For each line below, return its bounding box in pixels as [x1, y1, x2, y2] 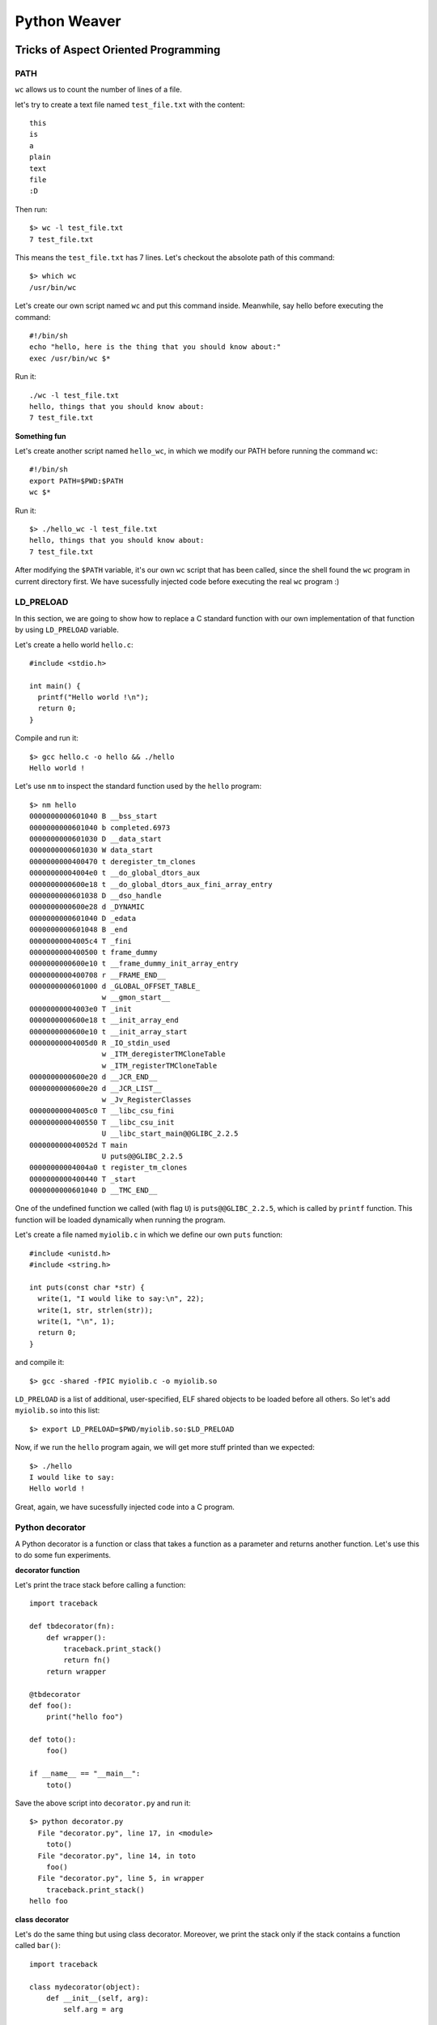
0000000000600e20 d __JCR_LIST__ [29, 1084, 162, 1093]
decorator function [15, 1565, 80, 1575]
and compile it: [15, 1358, 65, 1367]
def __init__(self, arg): [45, 1993, 150, 2002]
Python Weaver [15, 12, 121, 30]
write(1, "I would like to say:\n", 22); [37, 1294, 205, 1303]
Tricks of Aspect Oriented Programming [15, 43, 221, 57]
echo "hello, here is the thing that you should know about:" [29, 343, 282, 352]
